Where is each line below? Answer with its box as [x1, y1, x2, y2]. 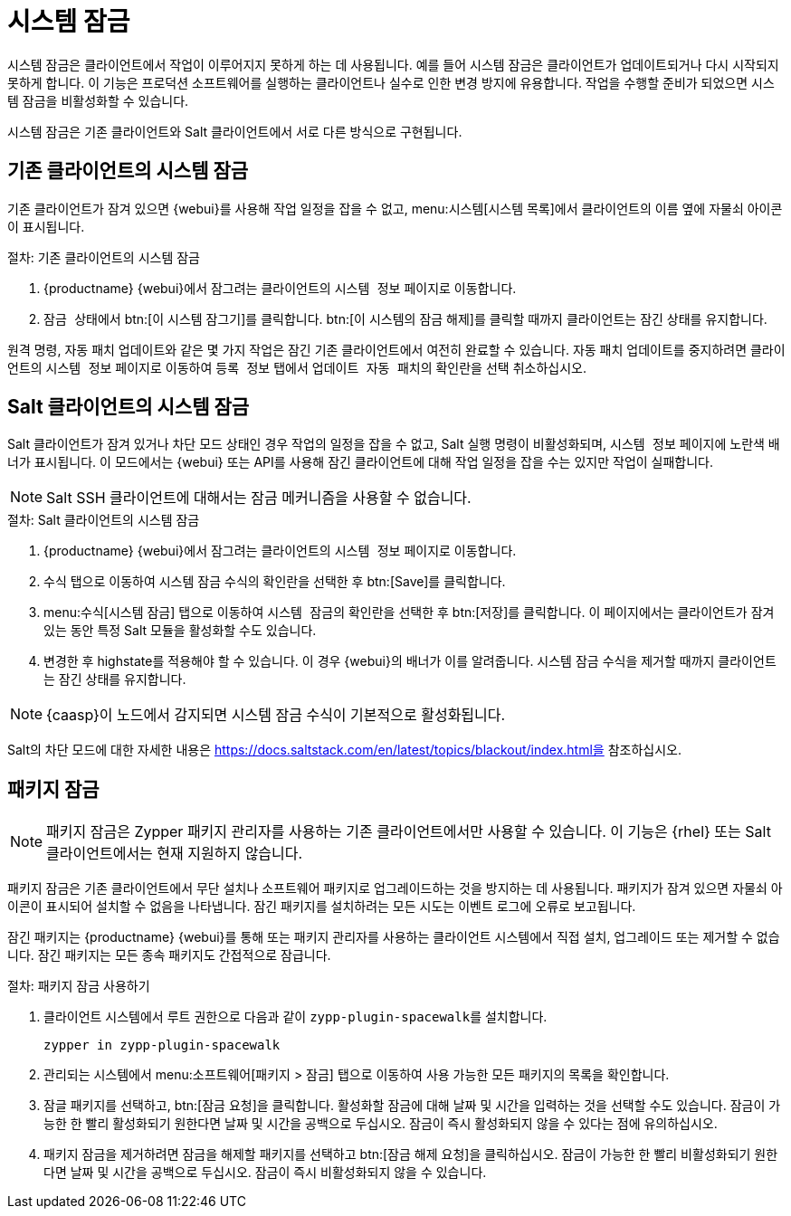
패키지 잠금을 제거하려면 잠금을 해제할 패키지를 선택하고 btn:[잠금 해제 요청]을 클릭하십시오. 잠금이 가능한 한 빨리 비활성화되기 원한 [43, 1146, 778, 1163]
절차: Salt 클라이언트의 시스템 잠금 [7, 512, 200, 528]
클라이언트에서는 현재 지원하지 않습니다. [46, 844, 303, 863]
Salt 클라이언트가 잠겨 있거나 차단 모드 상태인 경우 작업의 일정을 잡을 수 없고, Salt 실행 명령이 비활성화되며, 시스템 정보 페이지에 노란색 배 [7, 436, 780, 452]
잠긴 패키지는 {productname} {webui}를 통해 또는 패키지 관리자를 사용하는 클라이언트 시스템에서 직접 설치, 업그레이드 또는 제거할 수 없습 [7, 929, 780, 945]
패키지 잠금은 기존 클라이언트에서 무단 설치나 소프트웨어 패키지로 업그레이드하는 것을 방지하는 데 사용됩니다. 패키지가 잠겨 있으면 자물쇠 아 [7, 880, 783, 897]
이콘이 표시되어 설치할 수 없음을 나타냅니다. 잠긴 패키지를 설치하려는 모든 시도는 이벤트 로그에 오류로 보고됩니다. [7, 898, 636, 915]
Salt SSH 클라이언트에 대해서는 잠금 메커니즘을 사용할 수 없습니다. [46, 489, 472, 508]
